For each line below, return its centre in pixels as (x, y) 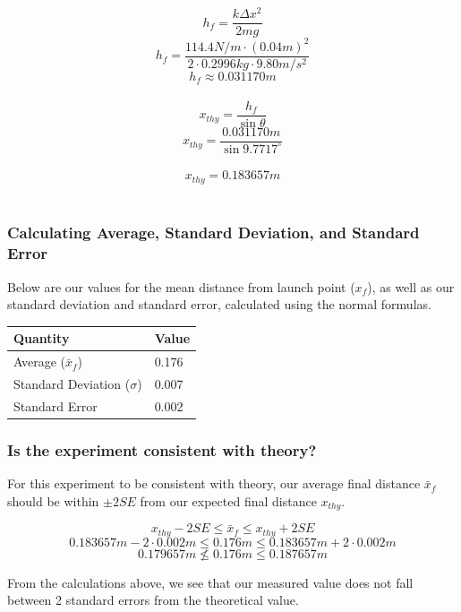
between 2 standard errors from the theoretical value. (153, 600)
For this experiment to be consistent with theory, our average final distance (214, 483)
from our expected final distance (228, 500)
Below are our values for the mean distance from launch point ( (181, 286)
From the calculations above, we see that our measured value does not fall (210, 582)
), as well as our (411, 286)
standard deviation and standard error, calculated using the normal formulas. (219, 304)
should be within (53, 500)
